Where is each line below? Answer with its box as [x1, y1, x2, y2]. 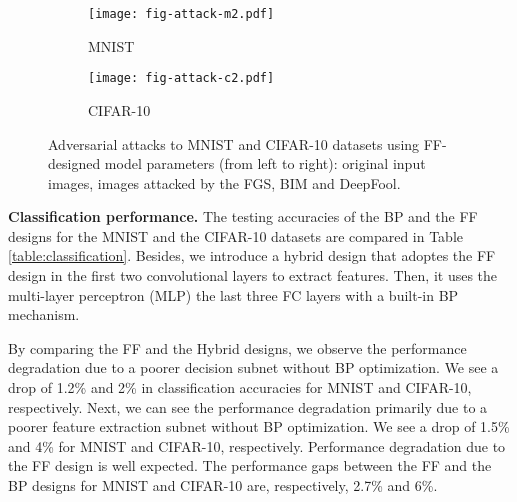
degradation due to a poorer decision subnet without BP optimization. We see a [8, 357, 499, 378]
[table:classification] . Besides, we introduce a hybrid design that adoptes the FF [8, 245, 496, 266]
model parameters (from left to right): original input [104, 153, 426, 174]
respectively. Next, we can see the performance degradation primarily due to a [8, 396, 488, 417]
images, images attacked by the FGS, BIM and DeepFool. [48, 172, 401, 193]
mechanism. [8, 304, 80, 325]
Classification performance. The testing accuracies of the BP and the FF [8, 206, 478, 227]
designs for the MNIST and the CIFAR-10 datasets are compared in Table [8, 225, 464, 246]
